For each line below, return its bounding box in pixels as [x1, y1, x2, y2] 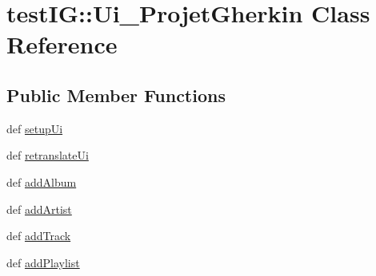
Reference [6, 28, 118, 61]
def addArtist [6, 200, 72, 217]
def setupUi [6, 120, 63, 136]
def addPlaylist [6, 254, 80, 270]
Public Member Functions [6, 82, 226, 107]
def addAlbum [6, 173, 77, 190]
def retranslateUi [6, 147, 89, 164]
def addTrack [6, 227, 71, 244]
